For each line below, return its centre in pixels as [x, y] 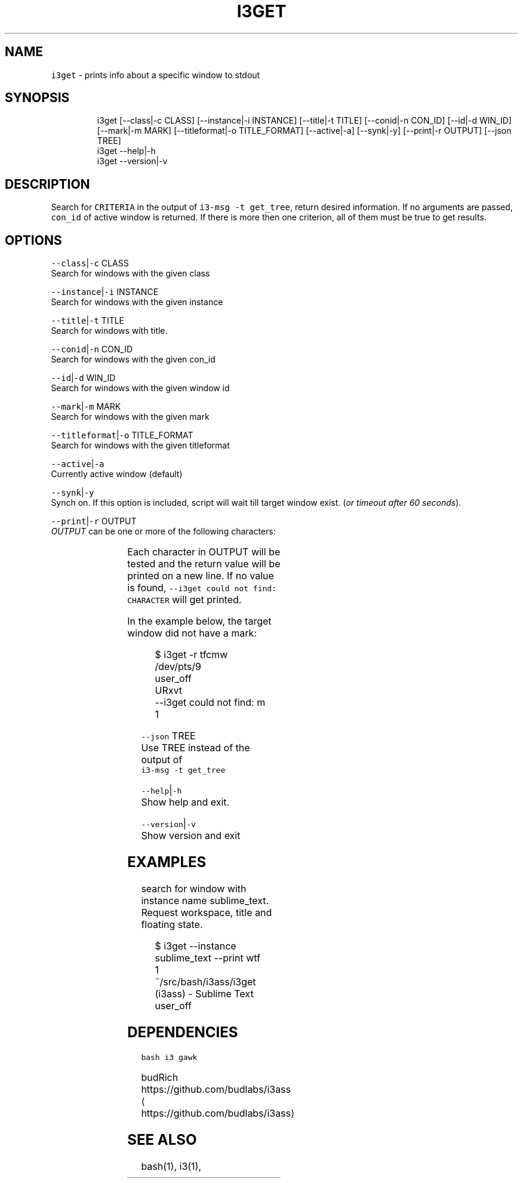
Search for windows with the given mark [130, 417]
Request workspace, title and [207, 912]
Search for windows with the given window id [140, 388]
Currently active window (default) [117, 474]
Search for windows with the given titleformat [140, 445]
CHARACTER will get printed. [184, 600]
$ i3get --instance [196, 946]
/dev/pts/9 [178, 667]
